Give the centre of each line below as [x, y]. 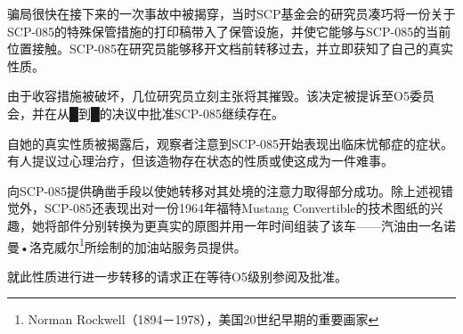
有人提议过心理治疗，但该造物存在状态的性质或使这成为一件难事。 [200, 161]
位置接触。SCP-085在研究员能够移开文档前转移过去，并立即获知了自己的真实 [231, 49]
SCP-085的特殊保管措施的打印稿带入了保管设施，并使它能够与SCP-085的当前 [229, 31]
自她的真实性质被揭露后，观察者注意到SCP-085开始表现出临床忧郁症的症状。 [231, 143]
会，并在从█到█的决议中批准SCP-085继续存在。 [146, 113]
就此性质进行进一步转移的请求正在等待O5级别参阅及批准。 [177, 276]
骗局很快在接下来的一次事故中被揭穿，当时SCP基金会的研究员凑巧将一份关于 [231, 13]
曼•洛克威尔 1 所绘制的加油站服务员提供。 [127, 245]
